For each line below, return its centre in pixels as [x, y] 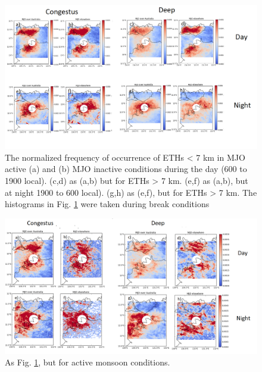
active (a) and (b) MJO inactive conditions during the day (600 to [126, 169]
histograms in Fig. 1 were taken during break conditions [107, 204]
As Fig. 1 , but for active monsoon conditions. [88, 362]
